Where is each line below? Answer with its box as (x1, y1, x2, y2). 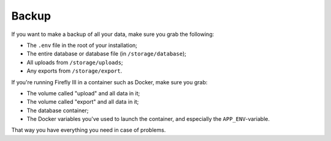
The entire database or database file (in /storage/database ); (26, 50, 186, 57)
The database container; (26, 107, 89, 114)
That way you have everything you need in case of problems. (11, 126, 166, 134)
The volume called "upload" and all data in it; (26, 89, 140, 97)
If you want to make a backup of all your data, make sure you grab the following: (11, 31, 215, 38)
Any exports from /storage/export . (26, 67, 123, 74)
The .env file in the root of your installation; (26, 42, 138, 49)
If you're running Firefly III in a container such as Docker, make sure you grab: (11, 78, 208, 85)
